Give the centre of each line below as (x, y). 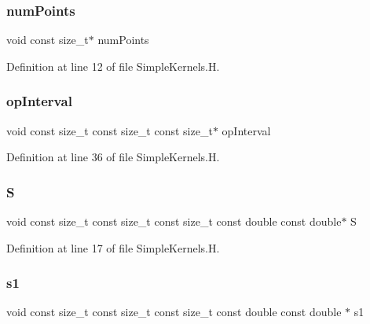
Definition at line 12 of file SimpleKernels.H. (113, 66)
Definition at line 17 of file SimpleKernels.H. (113, 247)
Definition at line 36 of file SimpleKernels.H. (113, 157)
